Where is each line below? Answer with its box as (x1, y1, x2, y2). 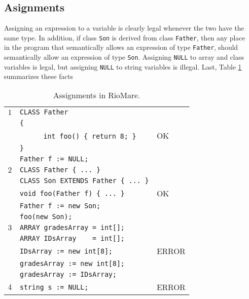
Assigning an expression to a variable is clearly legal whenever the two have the (4, 23, 244, 33)
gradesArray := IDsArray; (20, 270, 117, 279)
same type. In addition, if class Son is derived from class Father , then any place (4, 32, 245, 42)
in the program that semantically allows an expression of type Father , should (4, 42, 238, 52)
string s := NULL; (20, 283, 89, 291)
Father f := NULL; (20, 155, 89, 163)
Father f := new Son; (20, 202, 101, 210)
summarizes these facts (4, 71, 73, 81)
